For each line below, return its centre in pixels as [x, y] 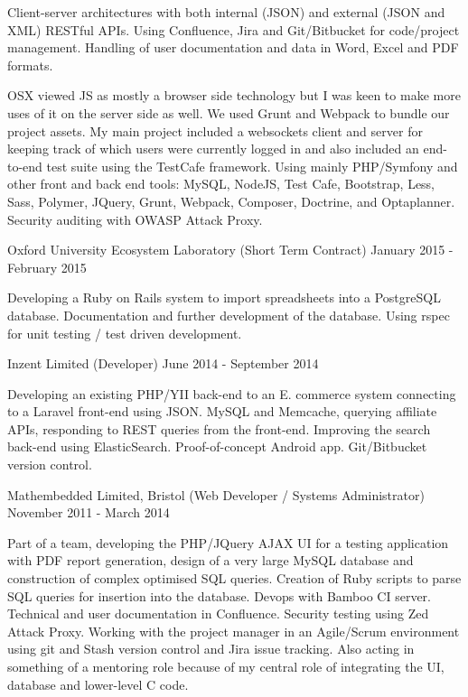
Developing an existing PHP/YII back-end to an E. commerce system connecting [232, 393]
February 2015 [47, 267]
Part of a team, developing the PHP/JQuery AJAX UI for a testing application [228, 542]
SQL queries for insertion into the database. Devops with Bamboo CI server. [219, 595]
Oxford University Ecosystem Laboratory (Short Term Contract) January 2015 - [230, 250]
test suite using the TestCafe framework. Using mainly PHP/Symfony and [252, 166]
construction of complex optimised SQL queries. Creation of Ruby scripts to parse [234, 578]
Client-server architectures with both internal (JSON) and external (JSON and [226, 12]
